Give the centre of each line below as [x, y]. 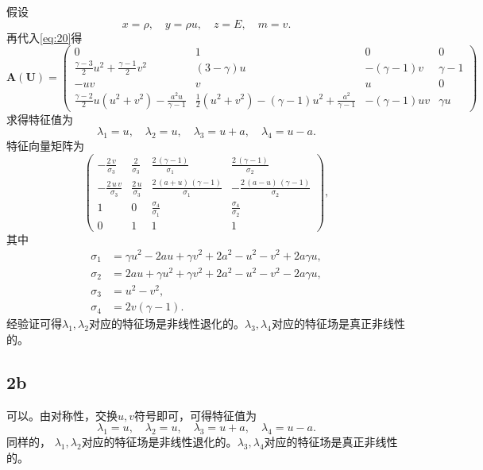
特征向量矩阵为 [45, 145]
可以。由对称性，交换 [62, 415]
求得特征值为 [40, 119]
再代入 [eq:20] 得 [44, 37]
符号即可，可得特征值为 [196, 415]
